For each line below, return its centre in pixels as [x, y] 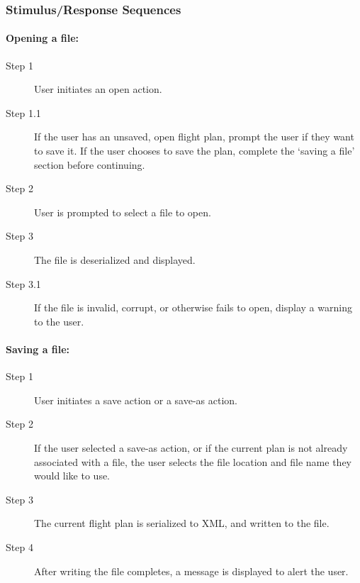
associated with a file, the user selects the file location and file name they [193, 461]
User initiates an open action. [98, 89]
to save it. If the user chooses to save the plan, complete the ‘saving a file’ [195, 151]
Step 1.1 [23, 112]
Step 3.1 [23, 283]
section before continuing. [90, 164]
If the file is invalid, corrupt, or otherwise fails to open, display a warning [193, 307]
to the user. [59, 321]
